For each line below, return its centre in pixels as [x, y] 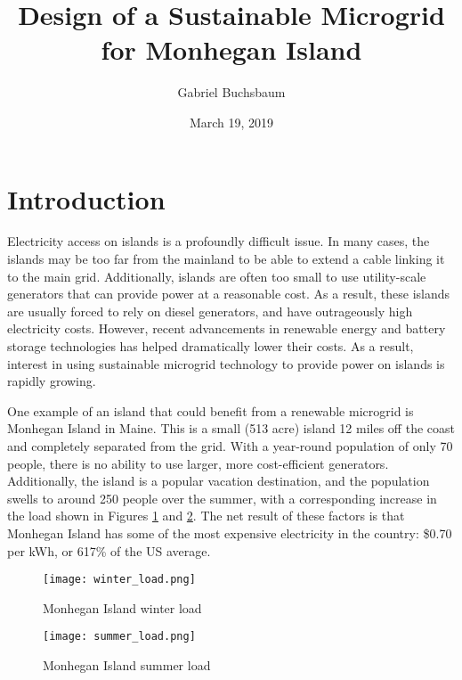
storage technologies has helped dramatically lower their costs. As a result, [211, 346]
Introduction [86, 198]
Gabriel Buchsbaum [231, 92]
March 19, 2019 [231, 122]
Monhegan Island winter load [122, 607]
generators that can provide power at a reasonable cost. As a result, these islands [229, 294]
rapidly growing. [52, 381]
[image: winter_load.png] [119, 580]
